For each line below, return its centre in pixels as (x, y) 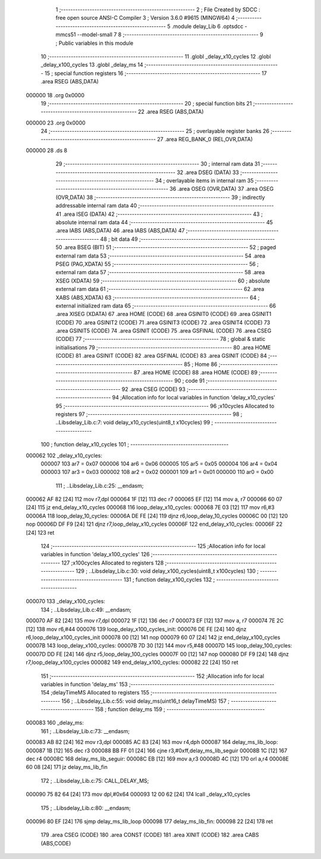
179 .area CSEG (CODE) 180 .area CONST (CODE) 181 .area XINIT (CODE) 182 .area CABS (150, 835)
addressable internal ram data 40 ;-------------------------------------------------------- (165, 206)
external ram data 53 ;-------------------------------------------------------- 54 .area (160, 256)
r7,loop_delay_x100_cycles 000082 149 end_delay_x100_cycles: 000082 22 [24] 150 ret (132, 662)
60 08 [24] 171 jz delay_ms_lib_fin (67, 767)
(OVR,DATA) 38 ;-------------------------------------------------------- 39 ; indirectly (160, 197)
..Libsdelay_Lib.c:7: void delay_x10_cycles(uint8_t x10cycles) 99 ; (134, 423)
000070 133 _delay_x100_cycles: (65, 601)
